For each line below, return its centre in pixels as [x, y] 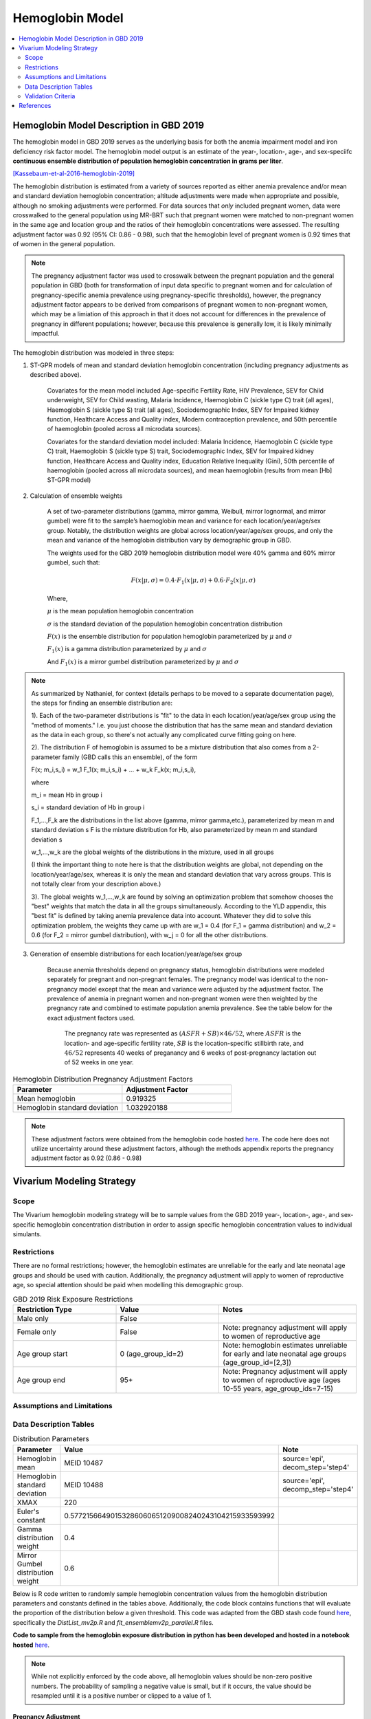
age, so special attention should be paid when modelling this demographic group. [128, 1285]
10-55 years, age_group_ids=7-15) [278, 1388]
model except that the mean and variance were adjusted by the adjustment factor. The [201, 989]
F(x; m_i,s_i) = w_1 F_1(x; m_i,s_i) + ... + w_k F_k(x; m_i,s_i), [113, 769]
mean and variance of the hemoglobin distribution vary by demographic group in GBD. [169, 540]
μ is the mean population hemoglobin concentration [120, 611]
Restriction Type [44, 1309]
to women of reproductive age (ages [282, 1380]
